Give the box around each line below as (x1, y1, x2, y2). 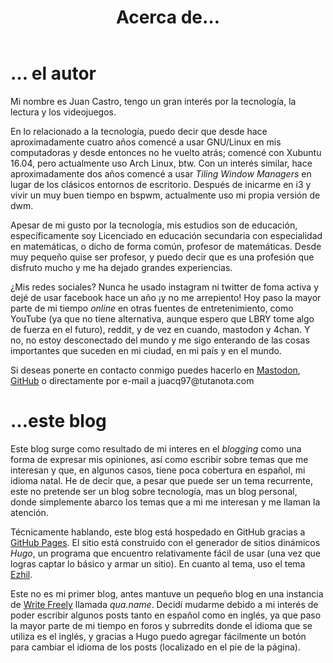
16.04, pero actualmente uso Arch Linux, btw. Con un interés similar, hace (10, 157, 313, 169)
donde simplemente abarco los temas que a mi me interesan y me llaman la (10, 496, 321, 508)
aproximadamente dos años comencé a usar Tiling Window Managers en (10, 167, 312, 180)
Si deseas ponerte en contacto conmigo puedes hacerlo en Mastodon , (10, 364, 301, 376)
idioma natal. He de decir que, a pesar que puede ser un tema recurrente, (10, 474, 313, 486)
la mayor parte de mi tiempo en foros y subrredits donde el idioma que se (10, 619, 313, 631)
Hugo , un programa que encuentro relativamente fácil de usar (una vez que (10, 547, 321, 559)
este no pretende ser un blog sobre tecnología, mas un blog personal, (10, 485, 298, 497)
